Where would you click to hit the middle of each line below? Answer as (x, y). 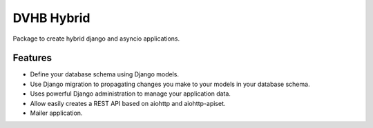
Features (32, 58)
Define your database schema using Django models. (105, 74)
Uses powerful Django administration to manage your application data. (131, 94)
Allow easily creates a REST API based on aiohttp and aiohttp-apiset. (128, 103)
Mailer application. (56, 113)
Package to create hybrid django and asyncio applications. (96, 39)
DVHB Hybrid (51, 18)
